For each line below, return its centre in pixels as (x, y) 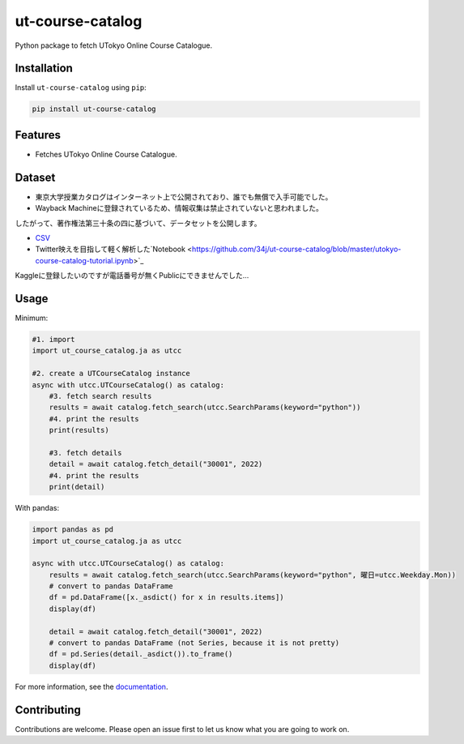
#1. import (53, 340)
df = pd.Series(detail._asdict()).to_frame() (141, 654)
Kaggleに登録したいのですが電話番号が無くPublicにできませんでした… (132, 276)
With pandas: (37, 508)
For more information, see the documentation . (92, 686)
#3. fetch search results (100, 396)
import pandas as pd (72, 530)
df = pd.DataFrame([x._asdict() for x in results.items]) (166, 597)
